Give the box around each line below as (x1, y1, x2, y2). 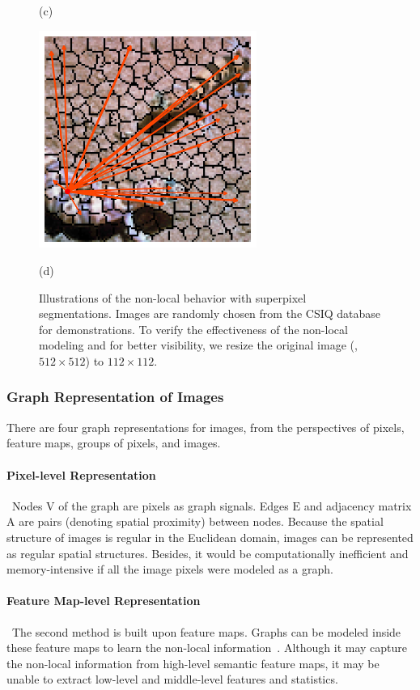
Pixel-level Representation (6, 466, 156, 483)
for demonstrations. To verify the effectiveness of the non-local (39, 320, 348, 337)
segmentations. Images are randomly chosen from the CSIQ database (39, 305, 381, 322)
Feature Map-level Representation (6, 592, 201, 609)
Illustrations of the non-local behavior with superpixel (39, 289, 307, 306)
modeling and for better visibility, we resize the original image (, (39, 337, 358, 353)
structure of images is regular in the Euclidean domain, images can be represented (6, 528, 414, 545)
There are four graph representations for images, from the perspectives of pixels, (6, 418, 405, 435)
